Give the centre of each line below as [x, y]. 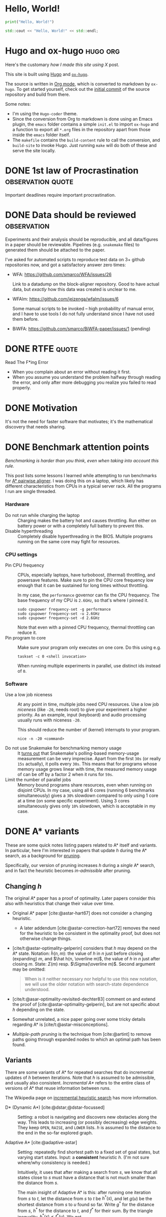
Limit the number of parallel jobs [38, 780]
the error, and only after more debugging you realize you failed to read [84, 382]
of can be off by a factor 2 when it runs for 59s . [65, 775]
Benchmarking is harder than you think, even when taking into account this [82, 461]
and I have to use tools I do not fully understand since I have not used [83, 314]
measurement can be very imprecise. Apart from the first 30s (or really [89, 759]
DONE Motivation [41, 408]
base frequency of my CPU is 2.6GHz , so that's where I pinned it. [83, 600]
